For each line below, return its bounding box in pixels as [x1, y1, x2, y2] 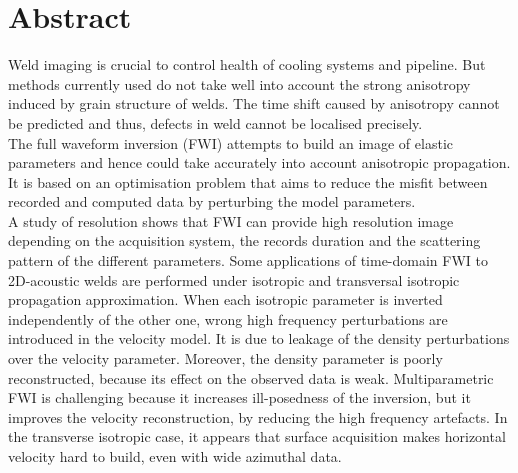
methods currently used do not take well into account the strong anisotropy [8, 73, 471, 94]
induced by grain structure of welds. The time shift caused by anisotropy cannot [8, 93, 500, 114]
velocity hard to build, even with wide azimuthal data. [8, 446, 342, 466]
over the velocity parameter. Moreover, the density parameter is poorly [8, 348, 443, 369]
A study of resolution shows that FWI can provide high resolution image [8, 210, 454, 231]
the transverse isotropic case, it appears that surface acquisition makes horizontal [8, 426, 506, 447]
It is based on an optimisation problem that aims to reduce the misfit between [8, 171, 488, 192]
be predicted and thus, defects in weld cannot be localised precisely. [8, 112, 423, 133]
